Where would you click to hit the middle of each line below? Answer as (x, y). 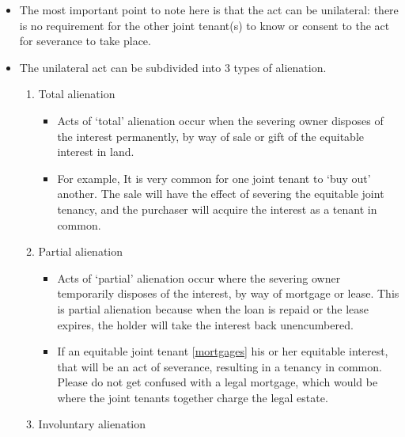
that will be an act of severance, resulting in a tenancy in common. (220, 366)
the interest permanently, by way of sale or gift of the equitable (210, 136)
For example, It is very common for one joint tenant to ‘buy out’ (214, 178)
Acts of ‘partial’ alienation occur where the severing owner (199, 277)
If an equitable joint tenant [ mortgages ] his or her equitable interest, (223, 351)
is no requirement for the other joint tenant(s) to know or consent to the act (204, 25)
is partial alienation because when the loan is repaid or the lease (213, 308)
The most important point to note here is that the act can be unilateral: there (209, 9)
